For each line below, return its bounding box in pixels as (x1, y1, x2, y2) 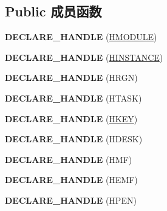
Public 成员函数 (5, 2, 102, 21)
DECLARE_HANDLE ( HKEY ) (5, 112, 138, 125)
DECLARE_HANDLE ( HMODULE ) (5, 30, 157, 43)
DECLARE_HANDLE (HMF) (5, 153, 132, 165)
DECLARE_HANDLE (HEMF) (5, 173, 138, 186)
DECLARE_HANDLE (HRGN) (5, 71, 138, 84)
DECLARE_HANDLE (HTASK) (5, 91, 142, 104)
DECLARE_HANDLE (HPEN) (5, 193, 137, 206)
